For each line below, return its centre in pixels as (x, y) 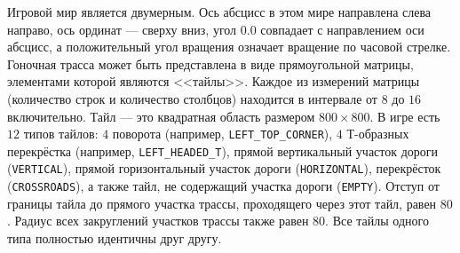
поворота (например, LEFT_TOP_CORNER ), (222, 134)
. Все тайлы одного (377, 221)
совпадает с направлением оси (342, 29)
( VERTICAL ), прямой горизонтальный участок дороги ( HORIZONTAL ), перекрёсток (224, 168)
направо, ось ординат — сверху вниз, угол (122, 29)
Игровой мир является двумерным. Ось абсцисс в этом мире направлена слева (219, 12)
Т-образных (378, 134)
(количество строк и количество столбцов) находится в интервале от (192, 98)
